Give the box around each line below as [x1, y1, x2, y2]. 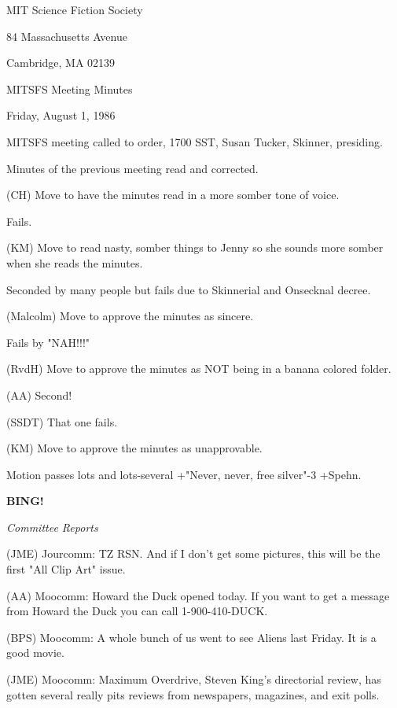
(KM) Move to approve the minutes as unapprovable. [6, 440, 263, 456]
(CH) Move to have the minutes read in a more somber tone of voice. [6, 186, 340, 203]
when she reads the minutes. [6, 254, 143, 271]
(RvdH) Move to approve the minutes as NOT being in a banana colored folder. [6, 360, 391, 377]
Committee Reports [6, 518, 98, 535]
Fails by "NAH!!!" [6, 334, 90, 350]
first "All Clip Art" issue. [6, 561, 126, 577]
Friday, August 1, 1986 [6, 107, 116, 124]
